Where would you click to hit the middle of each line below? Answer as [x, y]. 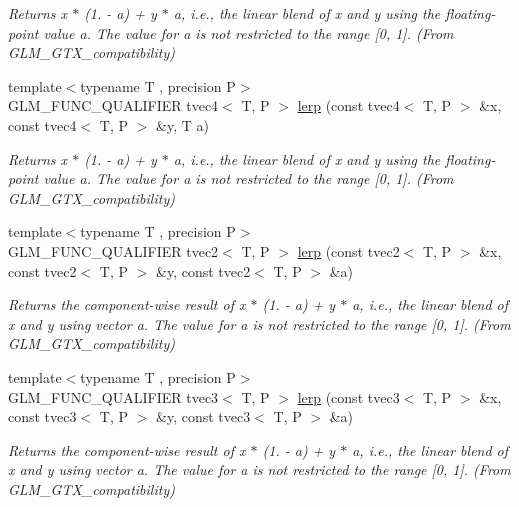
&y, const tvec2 [203, 270]
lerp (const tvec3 [348, 396]
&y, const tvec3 [203, 416]
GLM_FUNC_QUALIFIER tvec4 [113, 105]
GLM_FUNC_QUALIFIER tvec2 [113, 250]
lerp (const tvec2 [348, 250]
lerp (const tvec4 [348, 105]
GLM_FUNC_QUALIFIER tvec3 [113, 396]
